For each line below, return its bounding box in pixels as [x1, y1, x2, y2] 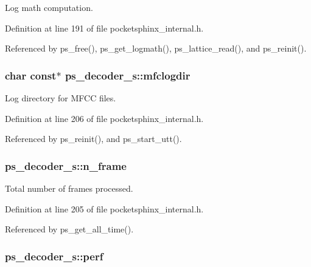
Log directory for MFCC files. [5, 92, 116, 104]
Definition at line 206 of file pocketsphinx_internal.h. [5, 112, 204, 124]
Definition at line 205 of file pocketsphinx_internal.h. [5, 202, 204, 215]
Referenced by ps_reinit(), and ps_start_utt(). [5, 132, 182, 145]
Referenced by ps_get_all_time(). [5, 223, 134, 235]
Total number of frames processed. [5, 182, 133, 194]
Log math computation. [5, 1, 93, 13]
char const [5, 67, 57, 83]
